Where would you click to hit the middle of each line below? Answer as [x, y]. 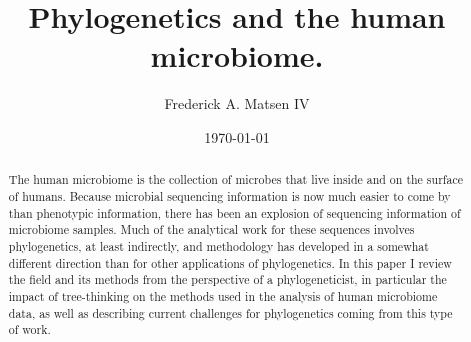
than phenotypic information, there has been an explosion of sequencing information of [234, 212]
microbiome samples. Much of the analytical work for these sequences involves [211, 229]
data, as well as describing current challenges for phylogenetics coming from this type [230, 312]
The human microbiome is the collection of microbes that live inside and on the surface [235, 179]
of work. [29, 329]
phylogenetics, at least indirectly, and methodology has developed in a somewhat [218, 245]
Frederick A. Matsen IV [237, 103]
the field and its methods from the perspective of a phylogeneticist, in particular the [227, 279]
